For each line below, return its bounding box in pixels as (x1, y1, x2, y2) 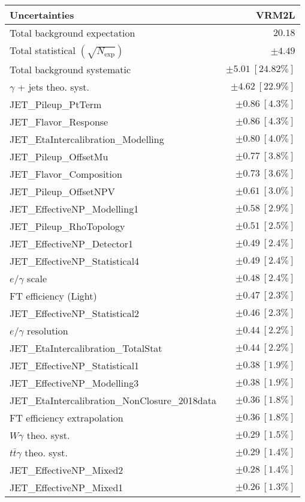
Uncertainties (10, 8, 74, 22)
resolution (27, 324, 68, 337)
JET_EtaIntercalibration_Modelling (10, 132, 164, 146)
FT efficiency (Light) (10, 289, 97, 303)
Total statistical (10, 43, 76, 57)
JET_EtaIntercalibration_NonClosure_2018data (10, 393, 216, 407)
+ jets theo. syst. (17, 80, 89, 94)
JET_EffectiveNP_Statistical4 (10, 254, 140, 268)
